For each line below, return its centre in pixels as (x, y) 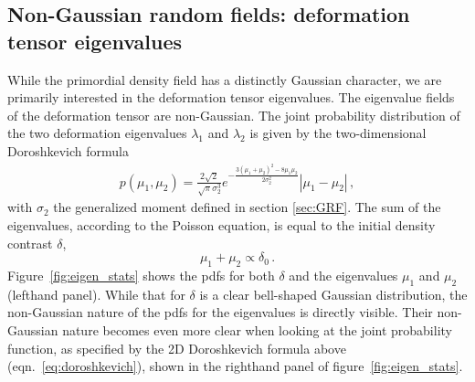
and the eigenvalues (343, 275)
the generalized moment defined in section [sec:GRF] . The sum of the (247, 207)
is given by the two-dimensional (338, 133)
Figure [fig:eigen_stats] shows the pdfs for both (141, 275)
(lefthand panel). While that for (96, 294)
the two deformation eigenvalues (97, 133)
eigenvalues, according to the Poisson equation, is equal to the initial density (222, 225)
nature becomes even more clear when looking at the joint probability (257, 329)
